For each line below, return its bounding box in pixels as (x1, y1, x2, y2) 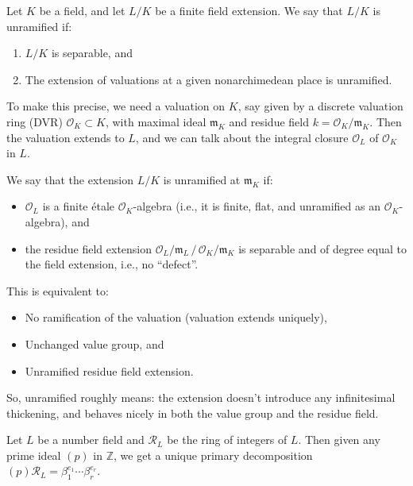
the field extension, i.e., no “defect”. (25, 256, 199, 272)
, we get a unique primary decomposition (114, 446, 313, 463)
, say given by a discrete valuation (237, 98, 403, 114)
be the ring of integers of (167, 431, 288, 448)
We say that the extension (6, 171, 133, 187)
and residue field (229, 113, 309, 129)
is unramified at (163, 171, 241, 187)
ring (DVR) (6, 113, 63, 129)
